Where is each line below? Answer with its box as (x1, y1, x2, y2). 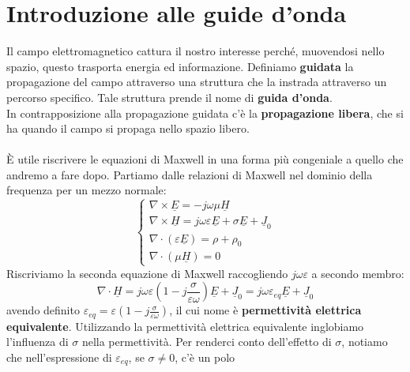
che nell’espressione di (6, 348, 112, 365)
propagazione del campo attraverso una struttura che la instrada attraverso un (6, 73, 387, 90)
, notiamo (341, 333, 388, 350)
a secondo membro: (311, 265, 404, 281)
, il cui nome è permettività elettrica (169, 302, 362, 318)
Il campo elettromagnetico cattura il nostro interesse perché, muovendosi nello (6, 43, 385, 59)
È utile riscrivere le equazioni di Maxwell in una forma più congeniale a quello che (6, 151, 404, 167)
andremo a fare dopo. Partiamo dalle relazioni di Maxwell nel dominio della (6, 166, 373, 182)
